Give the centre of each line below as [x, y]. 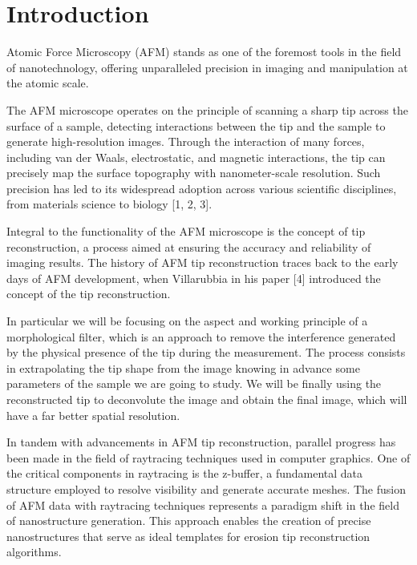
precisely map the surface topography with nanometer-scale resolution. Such [194, 173]
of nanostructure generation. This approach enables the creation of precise [189, 521]
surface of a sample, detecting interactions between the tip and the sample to [196, 125]
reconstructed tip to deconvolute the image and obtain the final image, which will [207, 399]
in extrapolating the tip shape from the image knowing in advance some [183, 367]
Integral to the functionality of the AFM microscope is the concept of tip [186, 231]
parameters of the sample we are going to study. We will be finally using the [194, 383]
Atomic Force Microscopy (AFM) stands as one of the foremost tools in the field [204, 52]
